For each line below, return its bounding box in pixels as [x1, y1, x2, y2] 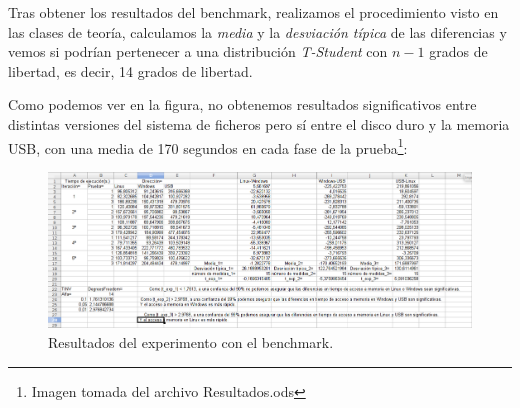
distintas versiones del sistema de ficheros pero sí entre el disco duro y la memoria [8, 113, 510, 134]
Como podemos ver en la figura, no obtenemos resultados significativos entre [8, 94, 477, 115]
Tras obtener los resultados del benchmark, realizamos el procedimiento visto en [8, 2, 499, 22]
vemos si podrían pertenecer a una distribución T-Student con [8, 41, 388, 62]
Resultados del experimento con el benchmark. [48, 332, 334, 353]
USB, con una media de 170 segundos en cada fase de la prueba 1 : [8, 134, 408, 158]
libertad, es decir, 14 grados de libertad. [8, 60, 253, 81]
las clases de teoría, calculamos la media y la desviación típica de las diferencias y [8, 21, 507, 42]
